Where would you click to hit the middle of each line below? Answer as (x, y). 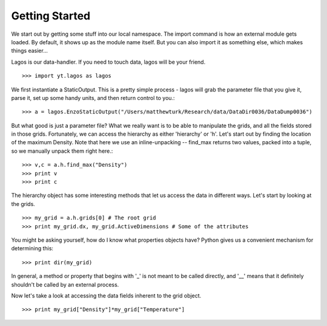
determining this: (32, 248)
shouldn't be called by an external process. (65, 284)
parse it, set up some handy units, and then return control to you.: (93, 98)
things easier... (30, 51)
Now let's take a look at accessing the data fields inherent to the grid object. (106, 295)
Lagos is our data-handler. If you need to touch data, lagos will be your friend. (108, 62)
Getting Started (51, 16)
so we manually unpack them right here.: (62, 151)
